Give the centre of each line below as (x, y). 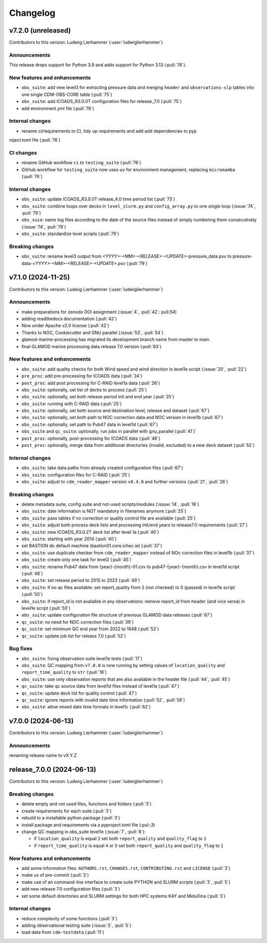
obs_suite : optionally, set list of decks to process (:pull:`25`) (84, 390)
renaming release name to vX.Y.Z (43, 755)
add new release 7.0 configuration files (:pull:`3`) (71, 889)
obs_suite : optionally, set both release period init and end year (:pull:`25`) (98, 397)
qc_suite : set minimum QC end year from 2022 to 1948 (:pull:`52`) (90, 629)
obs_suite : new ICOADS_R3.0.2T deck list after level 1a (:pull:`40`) (90, 532)
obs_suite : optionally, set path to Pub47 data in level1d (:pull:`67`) (90, 424)
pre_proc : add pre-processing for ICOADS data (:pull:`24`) (82, 376)
